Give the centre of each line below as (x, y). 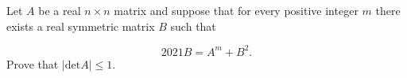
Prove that (33, 63)
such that (193, 26)
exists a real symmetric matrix (81, 26)
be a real (60, 10)
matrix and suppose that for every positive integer (236, 10)
